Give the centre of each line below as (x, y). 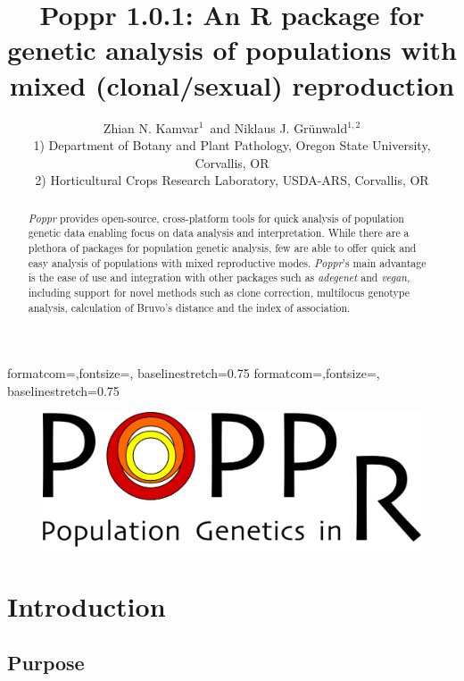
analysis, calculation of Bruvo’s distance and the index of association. (189, 307)
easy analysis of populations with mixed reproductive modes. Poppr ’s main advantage (227, 262)
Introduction (87, 605)
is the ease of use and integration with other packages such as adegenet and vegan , (219, 277)
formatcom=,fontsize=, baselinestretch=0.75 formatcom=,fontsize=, (194, 373)
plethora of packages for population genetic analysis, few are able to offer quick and (222, 247)
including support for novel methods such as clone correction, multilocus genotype (219, 292)
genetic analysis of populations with (232, 50)
